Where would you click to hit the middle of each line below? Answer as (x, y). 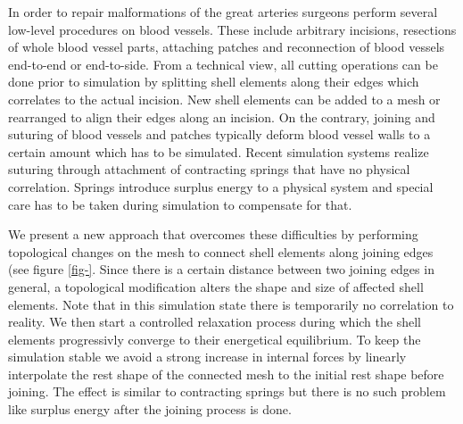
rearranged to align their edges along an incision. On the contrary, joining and (222, 116)
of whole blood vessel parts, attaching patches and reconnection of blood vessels (227, 47)
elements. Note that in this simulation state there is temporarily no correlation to (231, 304)
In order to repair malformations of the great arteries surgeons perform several (223, 12)
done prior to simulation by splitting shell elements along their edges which (214, 82)
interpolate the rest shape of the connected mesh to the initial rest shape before (226, 374)
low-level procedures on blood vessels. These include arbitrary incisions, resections (232, 29)
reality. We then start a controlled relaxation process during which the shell (215, 322)
